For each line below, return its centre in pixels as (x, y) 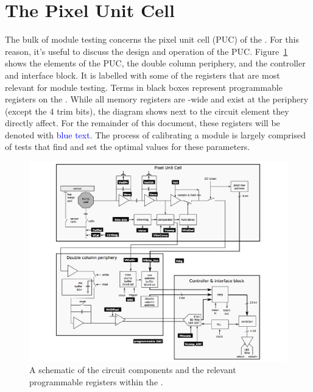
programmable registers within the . (96, 381)
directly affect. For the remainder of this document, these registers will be (142, 123)
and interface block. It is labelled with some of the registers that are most (142, 75)
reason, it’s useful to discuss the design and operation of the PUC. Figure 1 (146, 51)
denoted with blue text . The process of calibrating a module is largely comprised (155, 134)
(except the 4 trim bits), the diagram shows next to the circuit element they (147, 111)
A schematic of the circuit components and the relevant (133, 370)
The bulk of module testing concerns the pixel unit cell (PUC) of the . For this (152, 39)
